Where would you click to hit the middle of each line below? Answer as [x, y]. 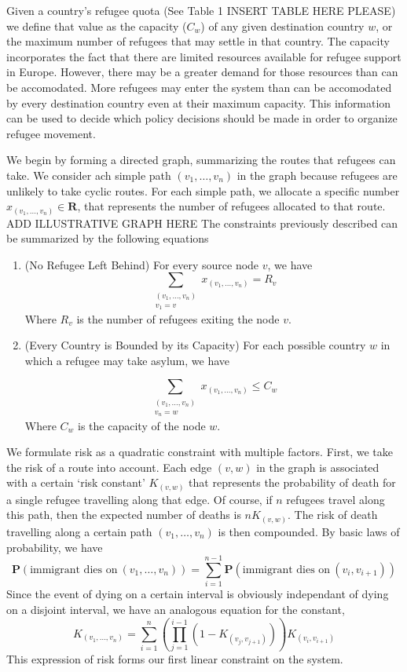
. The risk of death [332, 515]
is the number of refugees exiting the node [178, 318]
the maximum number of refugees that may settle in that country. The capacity [198, 41]
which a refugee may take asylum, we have [127, 360]
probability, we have [55, 547]
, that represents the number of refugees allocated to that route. [231, 206]
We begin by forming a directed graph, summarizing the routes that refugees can [201, 160]
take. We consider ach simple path [89, 175]
